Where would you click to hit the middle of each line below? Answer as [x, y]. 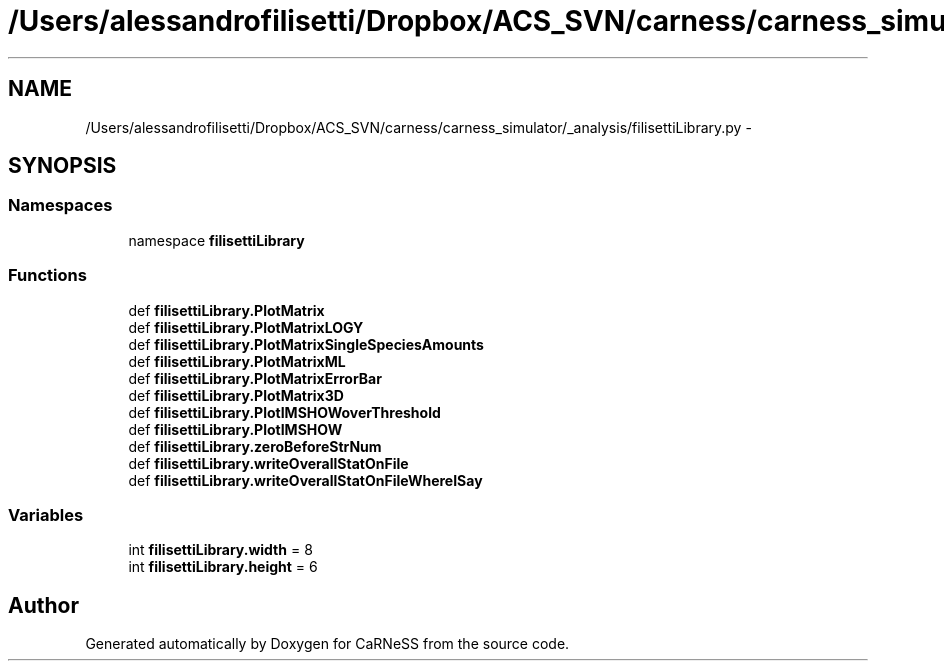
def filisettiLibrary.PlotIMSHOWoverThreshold [284, 412]
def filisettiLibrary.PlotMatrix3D [236, 395]
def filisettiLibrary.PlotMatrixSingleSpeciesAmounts [306, 344]
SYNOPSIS [62, 166]
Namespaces [60, 205]
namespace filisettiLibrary [216, 240]
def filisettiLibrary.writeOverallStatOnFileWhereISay [305, 480]
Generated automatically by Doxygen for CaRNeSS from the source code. [327, 644]
